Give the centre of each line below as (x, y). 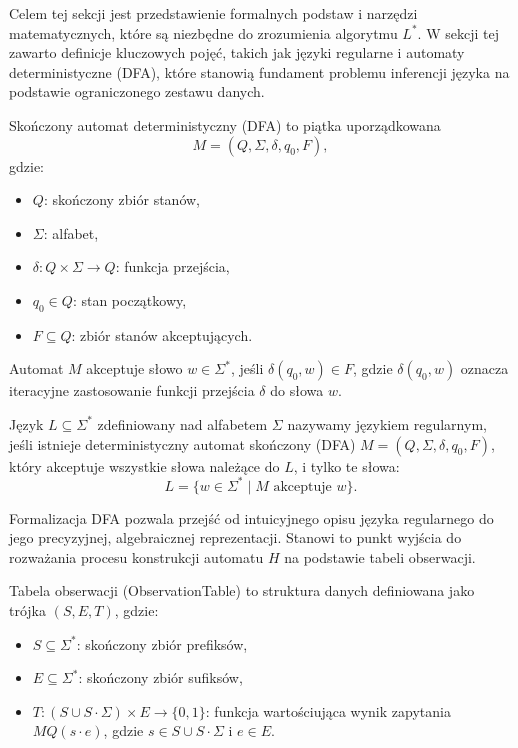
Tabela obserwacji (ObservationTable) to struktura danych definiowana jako (242, 590)
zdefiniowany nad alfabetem (182, 423)
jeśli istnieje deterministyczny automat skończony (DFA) (182, 443)
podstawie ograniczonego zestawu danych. (137, 91)
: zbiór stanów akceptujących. (162, 334)
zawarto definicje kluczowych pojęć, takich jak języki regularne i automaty (237, 52)
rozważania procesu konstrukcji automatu (136, 556)
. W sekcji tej (458, 32)
